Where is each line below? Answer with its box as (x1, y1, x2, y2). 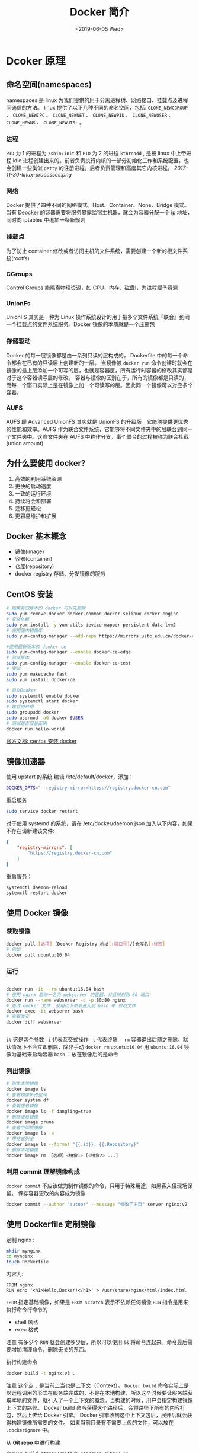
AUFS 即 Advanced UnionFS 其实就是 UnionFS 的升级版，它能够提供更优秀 (6, 418, 188, 425)
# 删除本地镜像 (6, 1147, 38, 1153)
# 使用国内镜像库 (6, 627, 43, 633)
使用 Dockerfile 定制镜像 (6, 1219, 96, 1230)
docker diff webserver (6, 1019, 62, 1026)
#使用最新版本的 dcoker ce (6, 644, 66, 650)
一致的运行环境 (14, 490, 52, 497)
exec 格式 (14, 1326, 39, 1333)
